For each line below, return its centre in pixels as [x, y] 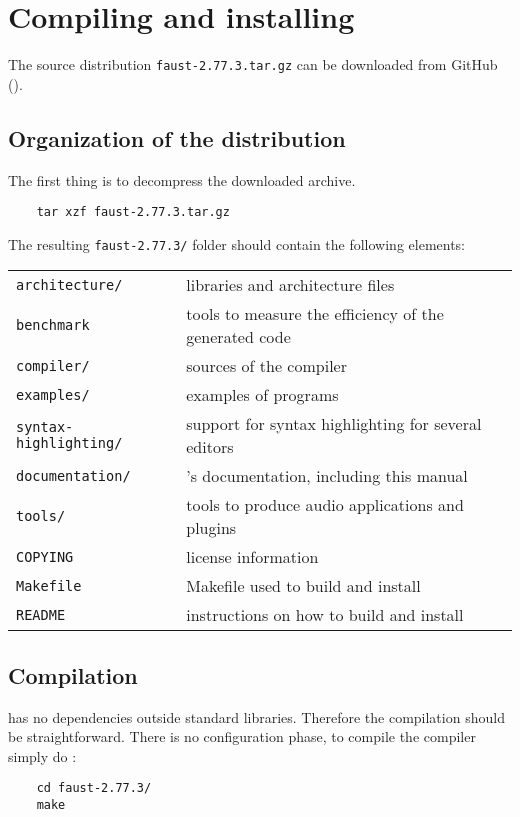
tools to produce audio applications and [325, 505]
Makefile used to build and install [303, 586]
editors [210, 447]
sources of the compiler [266, 366]
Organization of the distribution [177, 137]
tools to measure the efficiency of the [315, 314]
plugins [211, 528]
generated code [238, 337]
